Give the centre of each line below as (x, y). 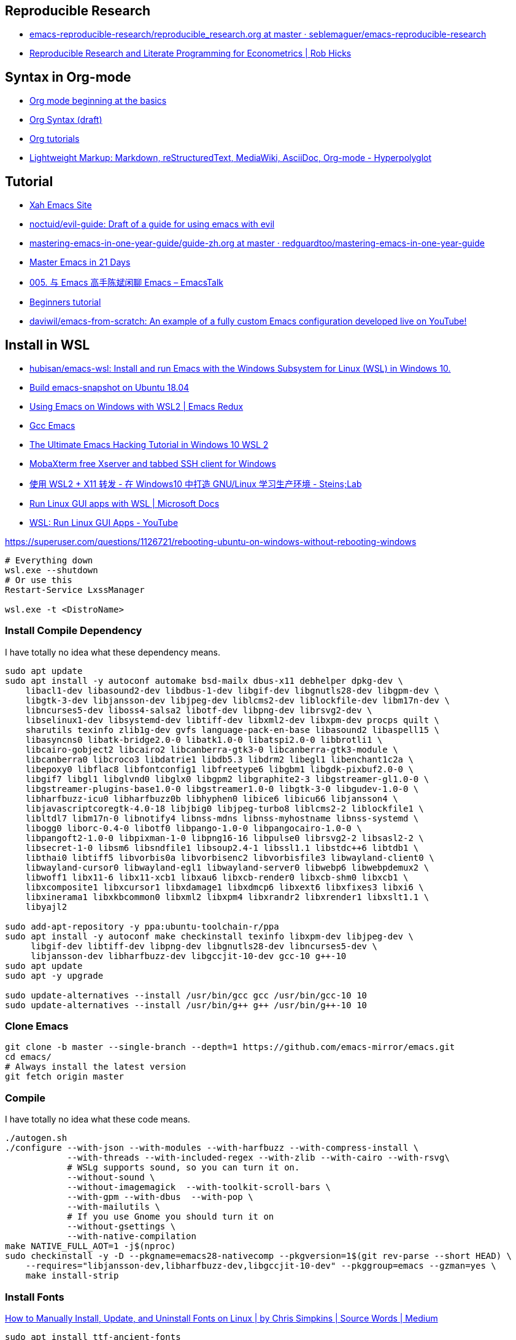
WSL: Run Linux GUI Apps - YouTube (104, 522)
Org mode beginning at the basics (98, 101)
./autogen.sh (36, 1138)
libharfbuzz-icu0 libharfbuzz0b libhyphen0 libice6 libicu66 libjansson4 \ (212, 798)
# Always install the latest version (96, 1067)
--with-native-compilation (132, 1236)
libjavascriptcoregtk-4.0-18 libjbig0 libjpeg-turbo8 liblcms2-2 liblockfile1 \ (225, 808)
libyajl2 (46, 907)
